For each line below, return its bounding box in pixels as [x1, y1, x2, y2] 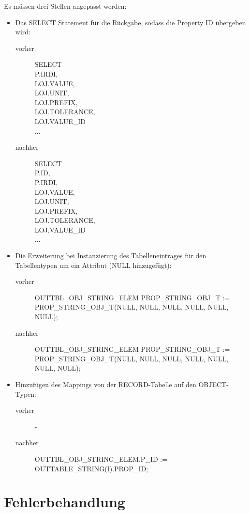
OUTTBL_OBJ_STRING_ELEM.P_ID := [34, 453, 168, 464]
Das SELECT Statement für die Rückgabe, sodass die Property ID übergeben [15, 17, 246, 27]
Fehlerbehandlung [4, 492, 125, 512]
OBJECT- [198, 379, 229, 389]
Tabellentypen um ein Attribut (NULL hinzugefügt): [15, 260, 172, 270]
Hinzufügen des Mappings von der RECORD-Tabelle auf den [15, 379, 196, 389]
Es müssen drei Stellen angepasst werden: [4, 1, 127, 11]
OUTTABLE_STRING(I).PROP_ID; [34, 463, 148, 473]
